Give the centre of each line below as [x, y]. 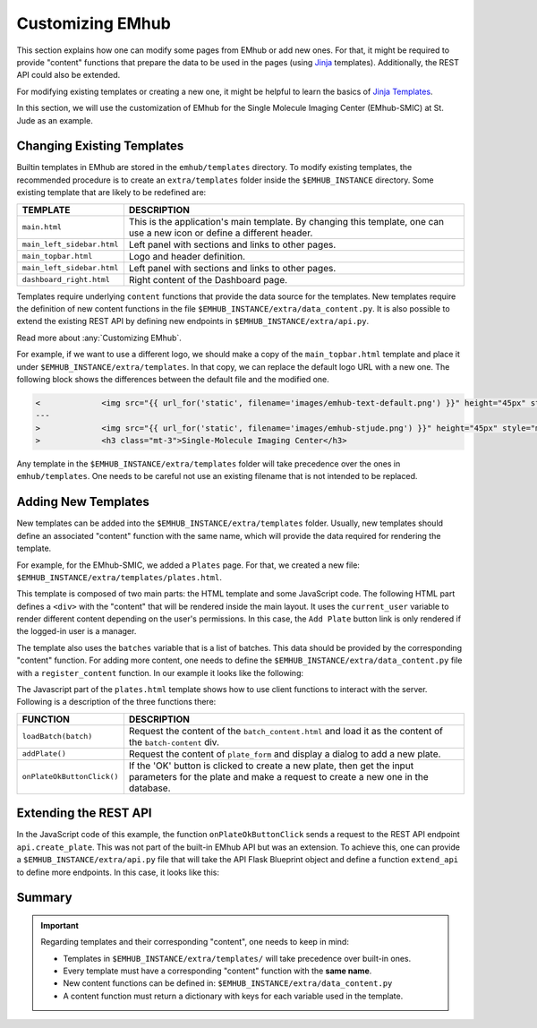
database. [149, 788]
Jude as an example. [55, 120]
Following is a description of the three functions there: [116, 702]
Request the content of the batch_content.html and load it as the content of [286, 731]
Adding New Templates [83, 502]
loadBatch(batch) [57, 737]
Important [60, 925]
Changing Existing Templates [100, 146]
